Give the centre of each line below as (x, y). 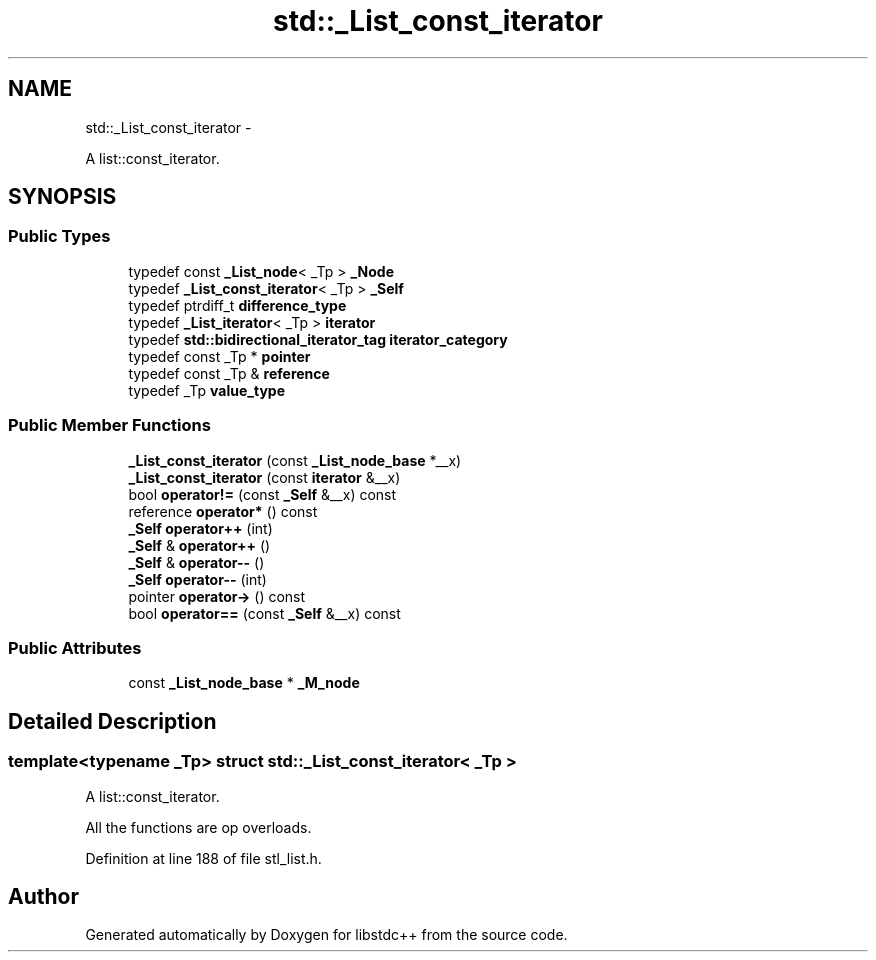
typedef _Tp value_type (206, 390)
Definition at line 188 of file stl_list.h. (203, 858)
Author (43, 896)
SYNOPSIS (62, 197)
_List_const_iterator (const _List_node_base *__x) (295, 460)
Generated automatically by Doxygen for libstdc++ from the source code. (326, 935)
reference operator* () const (223, 511)
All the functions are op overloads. (198, 827)
